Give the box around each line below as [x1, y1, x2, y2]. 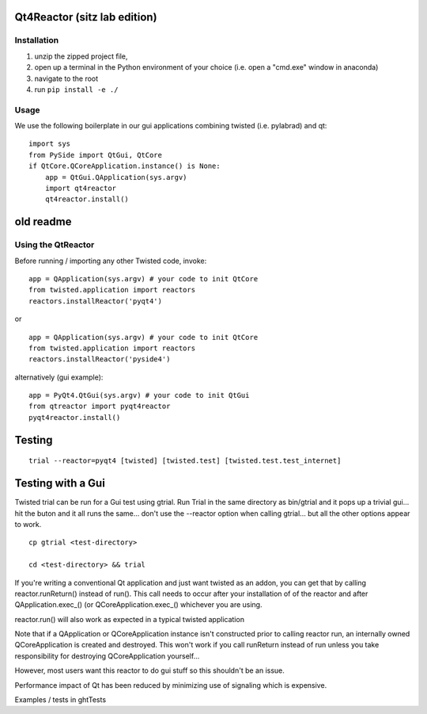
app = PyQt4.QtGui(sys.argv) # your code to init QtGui [28, 391, 250, 400]
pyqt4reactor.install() [28, 413, 121, 422]
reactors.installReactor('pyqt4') [28, 296, 162, 305]
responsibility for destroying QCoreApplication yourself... [14, 651, 200, 661]
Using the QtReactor [14, 239, 95, 250]
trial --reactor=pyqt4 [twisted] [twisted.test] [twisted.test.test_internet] [28, 456, 342, 465]
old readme [14, 215, 72, 229]
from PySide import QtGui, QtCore [28, 151, 162, 159]
